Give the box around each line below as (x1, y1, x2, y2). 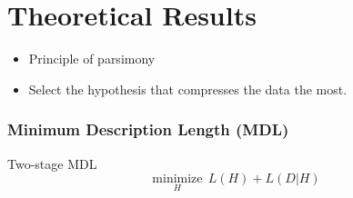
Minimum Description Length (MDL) (7, 118, 289, 141)
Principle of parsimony (28, 49, 156, 68)
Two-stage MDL (7, 153, 97, 173)
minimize (152, 173, 203, 186)
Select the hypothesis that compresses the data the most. (28, 79, 348, 98)
